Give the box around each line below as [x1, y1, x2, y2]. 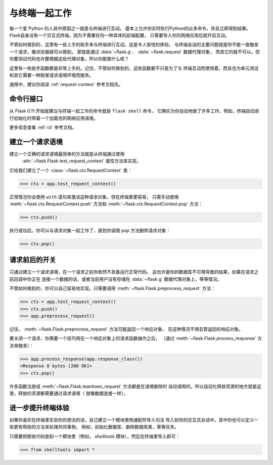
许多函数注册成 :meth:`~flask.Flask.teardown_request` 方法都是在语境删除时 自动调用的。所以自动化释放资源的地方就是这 [9, 383, 261, 389]
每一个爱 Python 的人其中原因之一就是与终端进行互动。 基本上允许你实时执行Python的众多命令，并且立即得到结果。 [9, 25, 251, 31]
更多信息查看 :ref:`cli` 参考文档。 [9, 124, 77, 130]
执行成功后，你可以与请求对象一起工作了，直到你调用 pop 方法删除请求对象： [9, 227, 171, 233]
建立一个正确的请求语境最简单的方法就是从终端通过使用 [9, 151, 125, 157]
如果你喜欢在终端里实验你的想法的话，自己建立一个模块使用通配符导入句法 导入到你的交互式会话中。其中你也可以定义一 [9, 416, 259, 422]
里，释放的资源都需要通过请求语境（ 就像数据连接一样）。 [9, 390, 128, 396]
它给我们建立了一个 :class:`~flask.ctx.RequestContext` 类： [9, 167, 132, 173]
